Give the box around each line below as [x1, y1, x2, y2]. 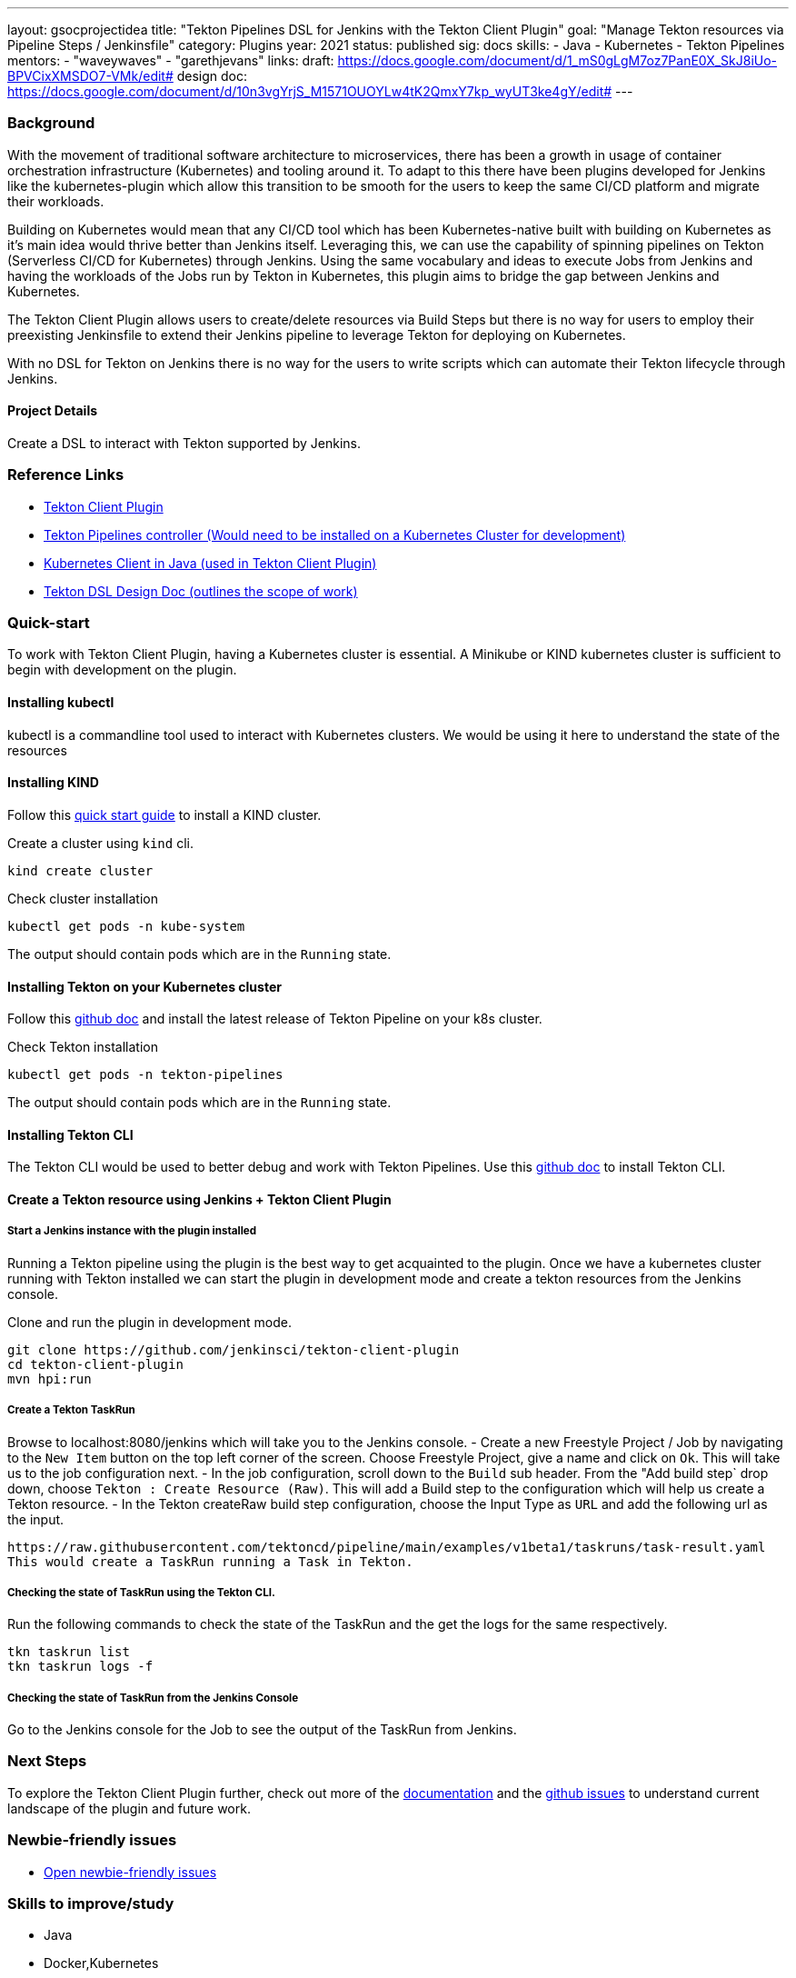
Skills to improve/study [7, 1893, 174, 1913]
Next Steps [7, 1752, 87, 1771]
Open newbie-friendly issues [44, 1863, 217, 1880]
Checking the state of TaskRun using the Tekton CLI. [7, 1585, 275, 1599]
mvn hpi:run [7, 1371, 92, 1386]
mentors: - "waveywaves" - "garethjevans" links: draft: [7, 53, 334, 68]
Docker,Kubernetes [44, 1955, 159, 1972]
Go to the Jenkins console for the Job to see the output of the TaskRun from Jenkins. [7, 1722, 517, 1738]
